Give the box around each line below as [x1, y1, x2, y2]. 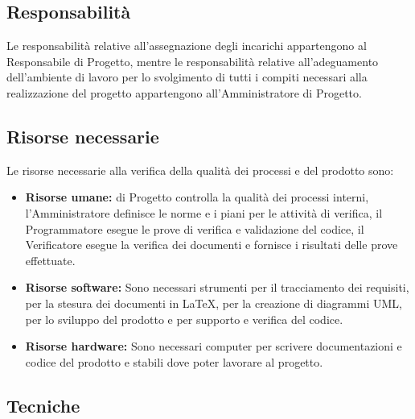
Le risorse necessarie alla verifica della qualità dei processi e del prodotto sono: [6, 161, 394, 178]
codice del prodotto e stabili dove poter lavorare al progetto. [25, 353, 323, 370]
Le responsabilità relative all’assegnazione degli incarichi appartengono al [6, 37, 367, 54]
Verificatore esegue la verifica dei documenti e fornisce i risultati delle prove [25, 236, 398, 253]
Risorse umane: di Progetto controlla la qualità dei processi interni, [25, 189, 369, 205]
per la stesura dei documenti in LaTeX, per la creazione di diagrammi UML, [25, 294, 402, 311]
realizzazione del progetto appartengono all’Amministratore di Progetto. [6, 84, 362, 101]
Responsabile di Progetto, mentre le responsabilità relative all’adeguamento [6, 52, 379, 69]
